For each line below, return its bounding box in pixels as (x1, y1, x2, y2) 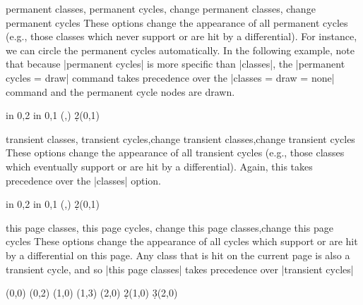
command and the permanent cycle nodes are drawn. (6, 84, 235, 99)
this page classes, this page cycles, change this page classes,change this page (6, 220, 333, 235)
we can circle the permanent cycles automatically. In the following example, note (6, 42, 355, 57)
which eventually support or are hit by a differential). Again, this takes (6, 158, 313, 173)
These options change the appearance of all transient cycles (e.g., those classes (6, 145, 345, 160)
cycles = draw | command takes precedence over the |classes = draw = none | (6, 70, 335, 85)
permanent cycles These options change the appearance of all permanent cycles (6, 15, 348, 30)
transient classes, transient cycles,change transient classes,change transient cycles (6, 131, 355, 146)
